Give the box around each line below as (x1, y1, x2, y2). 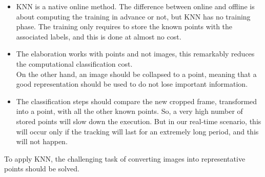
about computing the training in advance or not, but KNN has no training (16, 11, 251, 22)
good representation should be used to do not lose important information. (16, 78, 248, 89)
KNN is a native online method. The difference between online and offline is (16, 1, 255, 11)
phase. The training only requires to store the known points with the (16, 21, 233, 32)
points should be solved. (4, 163, 79, 174)
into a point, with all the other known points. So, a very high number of (16, 106, 243, 116)
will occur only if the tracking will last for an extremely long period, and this (16, 126, 259, 136)
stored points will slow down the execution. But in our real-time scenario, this (16, 115, 261, 126)
